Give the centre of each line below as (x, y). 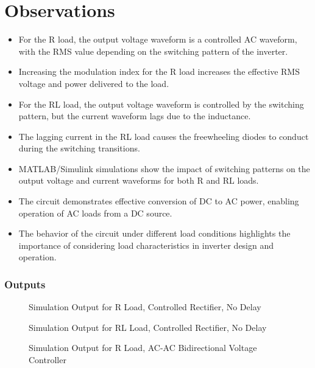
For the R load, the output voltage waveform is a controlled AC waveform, (158, 39)
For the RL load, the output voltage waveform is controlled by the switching (161, 104)
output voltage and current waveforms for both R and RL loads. (139, 180)
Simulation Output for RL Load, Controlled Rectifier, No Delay (148, 327)
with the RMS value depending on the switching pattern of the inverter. (153, 51)
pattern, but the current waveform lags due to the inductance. (135, 116)
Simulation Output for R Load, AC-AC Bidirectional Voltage (143, 348)
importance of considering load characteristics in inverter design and (146, 245)
